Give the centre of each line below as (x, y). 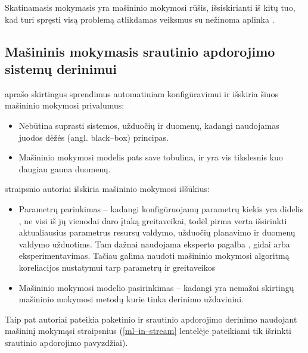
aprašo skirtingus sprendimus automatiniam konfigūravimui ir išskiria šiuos (142, 93)
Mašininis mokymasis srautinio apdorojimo (140, 51)
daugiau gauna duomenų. (65, 168)
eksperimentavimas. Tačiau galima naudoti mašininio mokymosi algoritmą (154, 256)
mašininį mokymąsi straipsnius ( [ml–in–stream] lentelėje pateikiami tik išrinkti (148, 331)
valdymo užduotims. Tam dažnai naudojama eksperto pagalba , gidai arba (154, 244)
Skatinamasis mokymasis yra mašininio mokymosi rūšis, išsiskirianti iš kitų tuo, (150, 7)
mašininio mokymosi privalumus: (65, 105)
